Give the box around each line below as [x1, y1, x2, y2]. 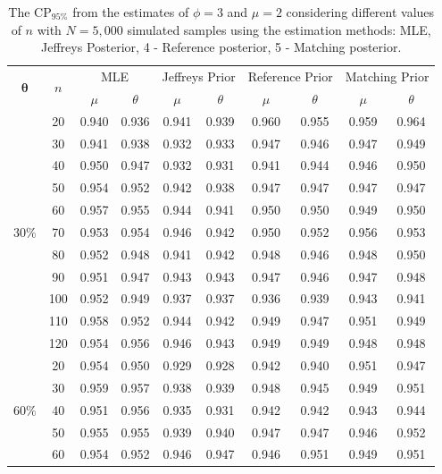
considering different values [286, 3, 435, 21]
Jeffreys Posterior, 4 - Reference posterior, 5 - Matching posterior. [41, 38, 402, 56]
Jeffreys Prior [162, 67, 236, 86]
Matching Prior [345, 67, 429, 86]
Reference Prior [247, 67, 333, 86]
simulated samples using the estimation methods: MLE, [127, 20, 431, 38]
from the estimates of [72, 3, 189, 21]
